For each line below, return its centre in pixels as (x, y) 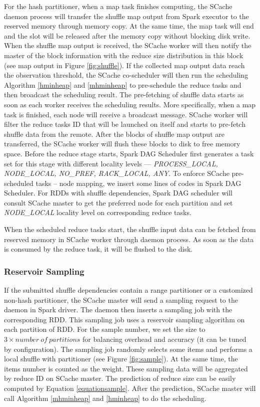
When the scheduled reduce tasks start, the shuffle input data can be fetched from (130, 229)
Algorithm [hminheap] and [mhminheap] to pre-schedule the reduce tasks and (123, 84)
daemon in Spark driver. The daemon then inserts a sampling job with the (118, 310)
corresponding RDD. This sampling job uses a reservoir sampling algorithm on (124, 319)
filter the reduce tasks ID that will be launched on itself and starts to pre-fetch (125, 124)
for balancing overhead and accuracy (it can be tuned (164, 339)
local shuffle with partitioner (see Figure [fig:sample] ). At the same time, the (121, 359)
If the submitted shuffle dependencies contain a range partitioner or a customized (128, 290)
